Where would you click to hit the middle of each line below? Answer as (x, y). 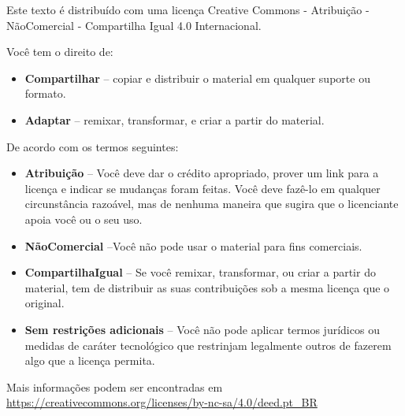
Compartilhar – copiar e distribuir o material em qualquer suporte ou (197, 78)
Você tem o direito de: (60, 52)
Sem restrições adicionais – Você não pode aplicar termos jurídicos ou (202, 329)
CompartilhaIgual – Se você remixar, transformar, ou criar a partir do (200, 272)
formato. (45, 93)
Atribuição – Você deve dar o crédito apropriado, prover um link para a (202, 173)
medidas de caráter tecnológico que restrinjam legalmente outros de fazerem (208, 345)
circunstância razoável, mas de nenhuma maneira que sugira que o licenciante (212, 204)
